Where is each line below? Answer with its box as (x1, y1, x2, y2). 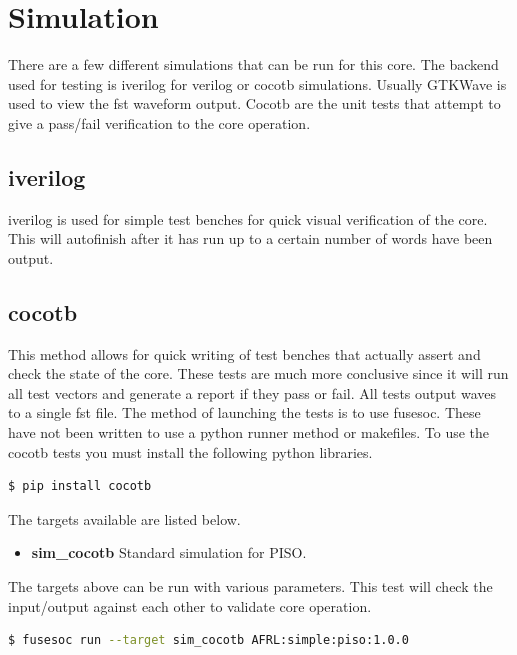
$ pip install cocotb (8, 479, 152, 494)
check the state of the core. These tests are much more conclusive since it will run (8, 363, 509, 384)
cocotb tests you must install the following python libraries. (8, 441, 373, 462)
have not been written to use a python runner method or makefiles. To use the (8, 422, 490, 443)
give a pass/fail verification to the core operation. (8, 112, 311, 133)
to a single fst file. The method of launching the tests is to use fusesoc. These (8, 402, 481, 423)
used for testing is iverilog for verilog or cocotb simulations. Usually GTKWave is (8, 73, 507, 94)
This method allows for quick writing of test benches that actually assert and (8, 343, 481, 364)
